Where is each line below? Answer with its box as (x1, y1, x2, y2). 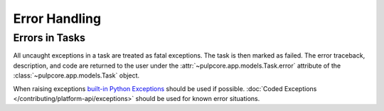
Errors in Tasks (13, 31, 85, 44)
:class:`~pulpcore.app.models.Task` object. (13, 71, 140, 80)
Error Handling (13, 11, 102, 26)
